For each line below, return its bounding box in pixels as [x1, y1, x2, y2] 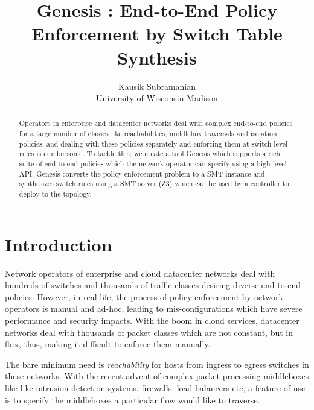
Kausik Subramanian [118, 80, 196, 92]
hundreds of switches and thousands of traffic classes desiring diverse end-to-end [5, 279, 301, 291]
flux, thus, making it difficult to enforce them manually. [5, 338, 211, 350]
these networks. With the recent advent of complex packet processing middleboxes [5, 370, 309, 382]
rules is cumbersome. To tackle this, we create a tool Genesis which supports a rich [19, 148, 280, 159]
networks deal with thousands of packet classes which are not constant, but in [5, 326, 293, 338]
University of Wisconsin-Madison [96, 92, 218, 104]
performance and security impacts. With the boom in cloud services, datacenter [5, 314, 300, 327]
